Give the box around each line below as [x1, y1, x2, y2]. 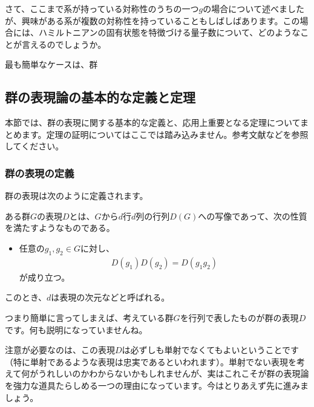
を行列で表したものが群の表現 [180, 311, 299, 324]
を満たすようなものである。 [5, 221, 115, 234]
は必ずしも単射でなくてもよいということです [122, 344, 299, 356]
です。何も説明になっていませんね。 [5, 323, 148, 336]
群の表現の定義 [5, 165, 74, 180]
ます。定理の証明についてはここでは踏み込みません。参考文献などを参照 [21, 128, 309, 140]
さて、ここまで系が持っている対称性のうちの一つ [5, 2, 199, 15]
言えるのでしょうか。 [21, 37, 106, 50]
